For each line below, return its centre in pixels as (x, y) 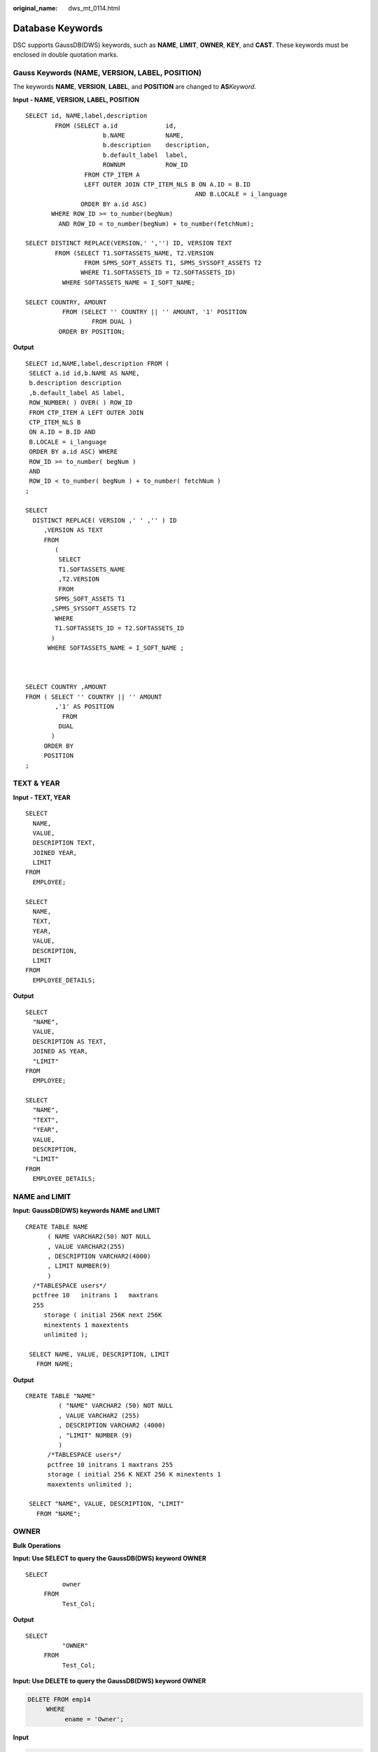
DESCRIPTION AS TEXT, (70, 1041)
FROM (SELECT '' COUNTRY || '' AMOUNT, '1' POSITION (154, 312)
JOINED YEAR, (55, 853)
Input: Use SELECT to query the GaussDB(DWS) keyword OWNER (110, 1559)
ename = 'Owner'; (94, 1719)
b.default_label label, (145, 155)
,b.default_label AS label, (77, 393)
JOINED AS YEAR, (61, 1052)
